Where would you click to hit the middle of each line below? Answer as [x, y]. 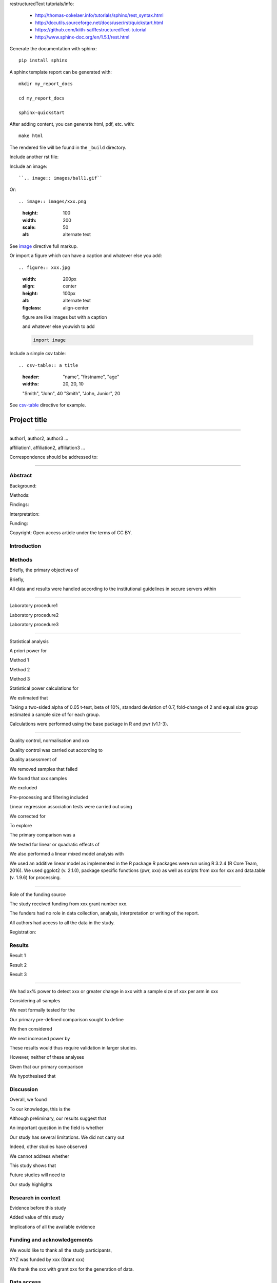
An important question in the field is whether [56, 1128]
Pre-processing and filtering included [49, 797]
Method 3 [20, 679]
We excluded [23, 788]
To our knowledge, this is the [40, 1109]
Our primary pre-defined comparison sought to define [67, 1019]
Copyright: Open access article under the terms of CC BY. [71, 533]
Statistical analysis [29, 641]
